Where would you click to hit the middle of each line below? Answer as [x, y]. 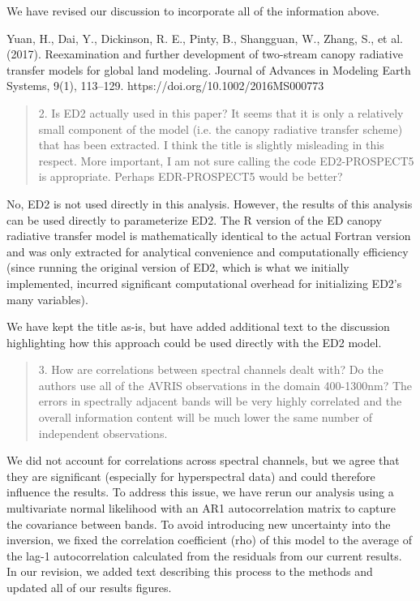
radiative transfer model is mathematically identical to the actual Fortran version [209, 236]
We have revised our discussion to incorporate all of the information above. [193, 11]
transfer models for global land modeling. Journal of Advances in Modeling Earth [209, 69]
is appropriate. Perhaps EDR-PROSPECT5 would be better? [191, 176]
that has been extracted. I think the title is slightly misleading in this [211, 145]
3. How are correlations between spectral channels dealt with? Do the [211, 369]
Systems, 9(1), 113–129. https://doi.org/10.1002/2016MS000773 [165, 86]
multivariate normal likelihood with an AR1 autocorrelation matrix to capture [201, 508]
